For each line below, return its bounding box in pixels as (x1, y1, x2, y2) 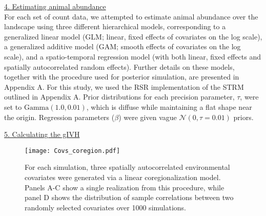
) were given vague (118, 111, 177, 122)
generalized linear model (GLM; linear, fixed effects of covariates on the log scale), (4, 31, 262, 42)
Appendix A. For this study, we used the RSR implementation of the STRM (4, 81, 244, 92)
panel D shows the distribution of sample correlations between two (25, 192, 234, 203)
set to (4, 101, 22, 112)
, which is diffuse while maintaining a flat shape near (86, 101, 252, 112)
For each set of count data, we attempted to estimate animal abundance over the (4, 11, 258, 22)
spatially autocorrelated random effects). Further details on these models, (4, 61, 235, 72)
